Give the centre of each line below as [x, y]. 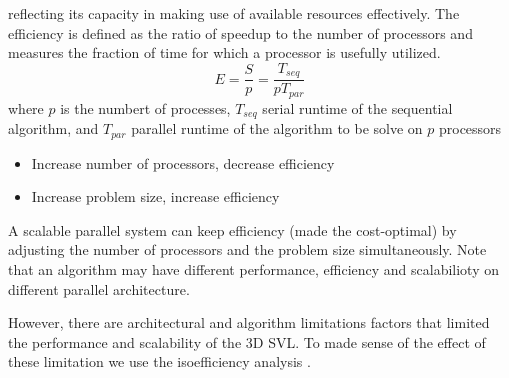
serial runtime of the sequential [357, 107]
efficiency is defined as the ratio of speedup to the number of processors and [240, 32]
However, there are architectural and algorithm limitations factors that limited [249, 322]
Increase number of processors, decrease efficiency [183, 162]
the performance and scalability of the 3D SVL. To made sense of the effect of [247, 341]
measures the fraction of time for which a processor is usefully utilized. [224, 52]
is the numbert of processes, [145, 107]
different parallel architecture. [99, 288]
